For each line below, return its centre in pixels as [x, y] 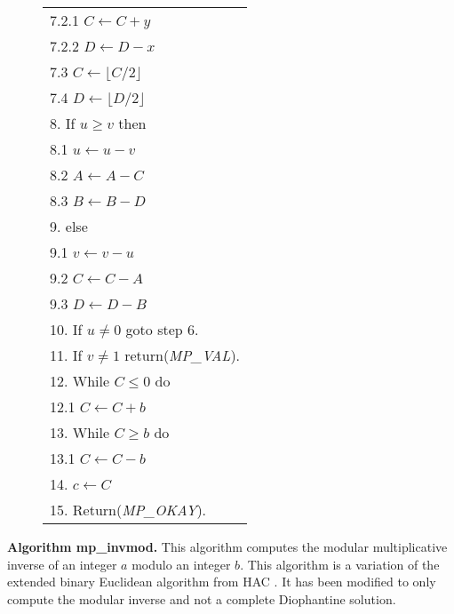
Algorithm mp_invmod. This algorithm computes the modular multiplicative [227, 546]
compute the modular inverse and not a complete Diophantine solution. [202, 598]
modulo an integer [181, 564]
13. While [80, 432]
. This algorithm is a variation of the [340, 564]
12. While [80, 381]
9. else [69, 226]
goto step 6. [162, 329]
